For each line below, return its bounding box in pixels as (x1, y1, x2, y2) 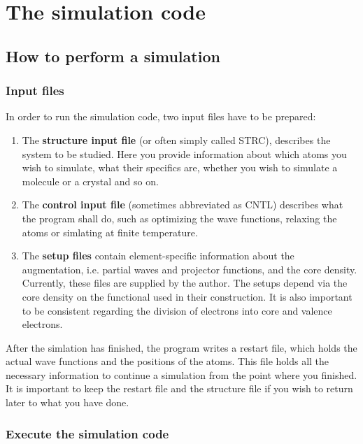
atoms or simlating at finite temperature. (22, 224, 198, 239)
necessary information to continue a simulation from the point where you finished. (6, 367, 357, 382)
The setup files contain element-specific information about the (22, 248, 294, 263)
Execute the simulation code (6, 424, 169, 442)
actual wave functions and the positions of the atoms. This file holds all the (6, 354, 329, 368)
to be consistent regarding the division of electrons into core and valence (22, 303, 332, 317)
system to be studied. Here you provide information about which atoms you (22, 146, 347, 161)
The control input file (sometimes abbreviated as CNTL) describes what (22, 197, 343, 212)
